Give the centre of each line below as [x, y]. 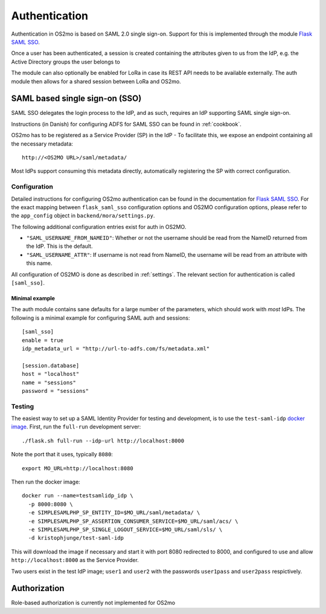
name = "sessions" [49, 383]
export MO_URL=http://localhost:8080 [78, 468]
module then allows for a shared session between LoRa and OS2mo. [96, 81]
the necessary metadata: [42, 144]
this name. [39, 263]
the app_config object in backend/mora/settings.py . [83, 216]
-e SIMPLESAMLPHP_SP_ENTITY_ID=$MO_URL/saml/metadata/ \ [114, 513]
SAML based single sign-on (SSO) [76, 99]
